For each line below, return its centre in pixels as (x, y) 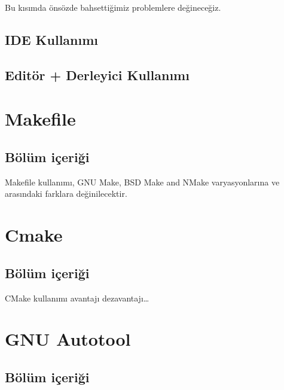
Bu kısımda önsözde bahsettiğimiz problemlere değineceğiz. (113, 7)
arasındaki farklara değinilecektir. (66, 194)
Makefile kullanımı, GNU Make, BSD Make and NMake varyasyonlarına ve (142, 182)
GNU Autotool (68, 339)
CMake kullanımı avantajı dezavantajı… (77, 298)
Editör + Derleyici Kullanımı (97, 74)
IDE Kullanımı (52, 39)
